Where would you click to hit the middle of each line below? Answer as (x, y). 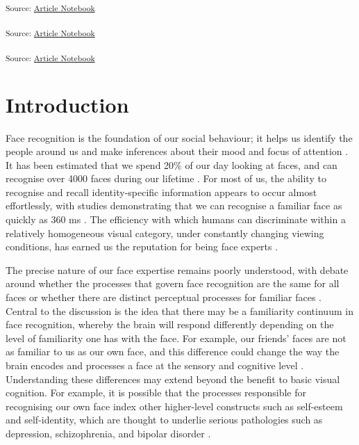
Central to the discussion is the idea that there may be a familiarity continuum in (179, 310)
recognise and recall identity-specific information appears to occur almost (161, 192)
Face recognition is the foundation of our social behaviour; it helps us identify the (179, 137)
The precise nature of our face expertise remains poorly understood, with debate (177, 269)
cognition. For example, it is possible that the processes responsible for (156, 393)
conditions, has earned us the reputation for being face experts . (142, 246)
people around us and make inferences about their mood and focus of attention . (177, 151)
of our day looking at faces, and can (261, 164)
